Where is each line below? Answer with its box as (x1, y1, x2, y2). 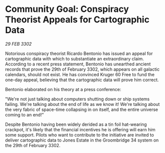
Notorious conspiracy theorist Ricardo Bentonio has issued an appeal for (5, 51, 153, 56)
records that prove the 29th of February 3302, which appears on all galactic (5, 66, 160, 72)
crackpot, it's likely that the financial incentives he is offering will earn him (5, 126, 156, 132)
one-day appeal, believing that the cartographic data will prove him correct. (5, 77, 159, 83)
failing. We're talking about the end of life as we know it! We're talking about (5, 101, 160, 107)
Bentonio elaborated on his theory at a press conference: (5, 86, 122, 92)
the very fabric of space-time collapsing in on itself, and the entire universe (5, 106, 158, 112)
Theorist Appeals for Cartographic (5, 14, 150, 25)
